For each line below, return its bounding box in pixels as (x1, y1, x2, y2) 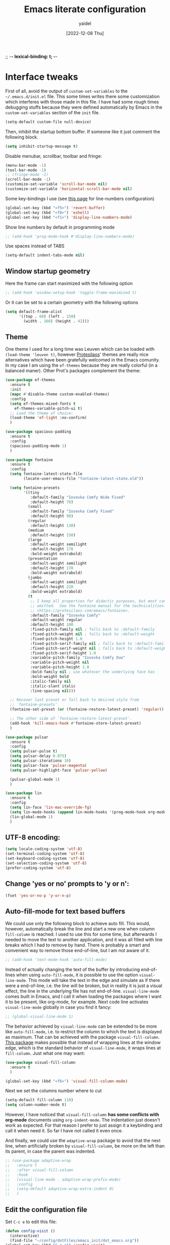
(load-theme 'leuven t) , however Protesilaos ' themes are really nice (5, 351, 149, 357)
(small (27, 504, 42, 509)
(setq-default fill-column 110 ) (5, 1098, 73, 1103)
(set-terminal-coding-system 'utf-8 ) (5, 851, 85, 857)
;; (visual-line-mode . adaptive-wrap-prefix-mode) (5, 1177, 121, 1182)
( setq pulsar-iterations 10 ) (10, 758, 71, 763)
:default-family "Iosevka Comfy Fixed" (30, 509, 114, 514)
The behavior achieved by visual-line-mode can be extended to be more (5, 1023, 157, 1029)
